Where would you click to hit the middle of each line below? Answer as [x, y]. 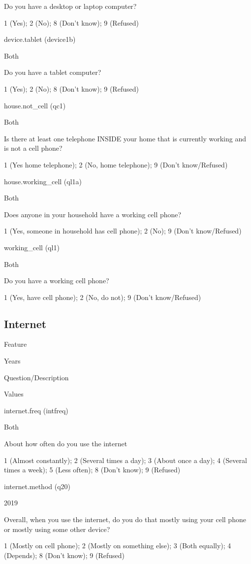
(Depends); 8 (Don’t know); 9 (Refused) [64, 555]
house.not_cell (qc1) [35, 105]
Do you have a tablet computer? [53, 72]
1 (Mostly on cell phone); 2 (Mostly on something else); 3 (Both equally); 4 [118, 546]
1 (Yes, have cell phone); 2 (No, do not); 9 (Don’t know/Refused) [103, 297]
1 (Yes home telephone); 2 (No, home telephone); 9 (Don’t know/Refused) [116, 164]
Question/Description [36, 377]
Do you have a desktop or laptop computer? [70, 6]
